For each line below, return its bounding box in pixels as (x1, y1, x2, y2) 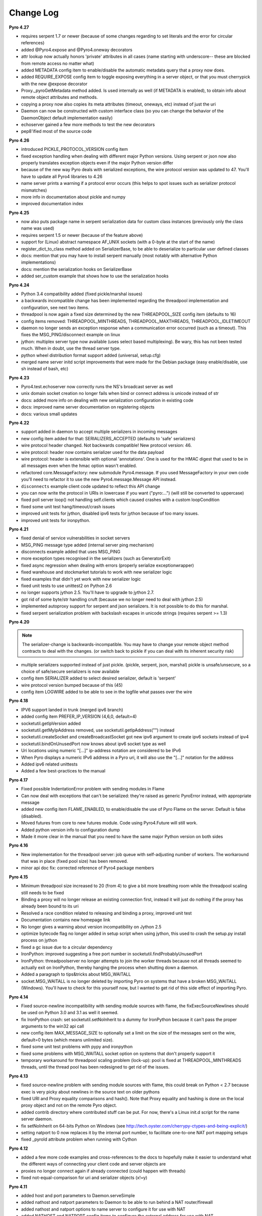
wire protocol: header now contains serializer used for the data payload (21, 449, 164, 455)
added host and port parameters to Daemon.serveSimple (21, 1193, 135, 1198)
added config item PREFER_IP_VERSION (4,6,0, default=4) (21, 714, 137, 719)
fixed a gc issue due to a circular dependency (21, 944, 113, 950)
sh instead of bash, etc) (21, 366, 69, 372)
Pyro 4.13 (9, 1073, 29, 1079)
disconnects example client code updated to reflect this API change (21, 483, 160, 489)
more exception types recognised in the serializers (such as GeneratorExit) (21, 555, 171, 561)
